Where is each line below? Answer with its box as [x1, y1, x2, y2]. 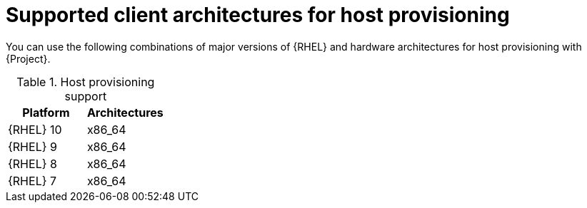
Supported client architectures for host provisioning [6, 3, 510, 27]
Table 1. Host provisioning [16, 74, 155, 89]
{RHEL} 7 [8, 173, 57, 188]
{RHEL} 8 [8, 156, 57, 171]
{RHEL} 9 [8, 139, 57, 154]
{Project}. [6, 52, 51, 65]
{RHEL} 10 [8, 122, 62, 137]
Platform [22, 105, 70, 120]
